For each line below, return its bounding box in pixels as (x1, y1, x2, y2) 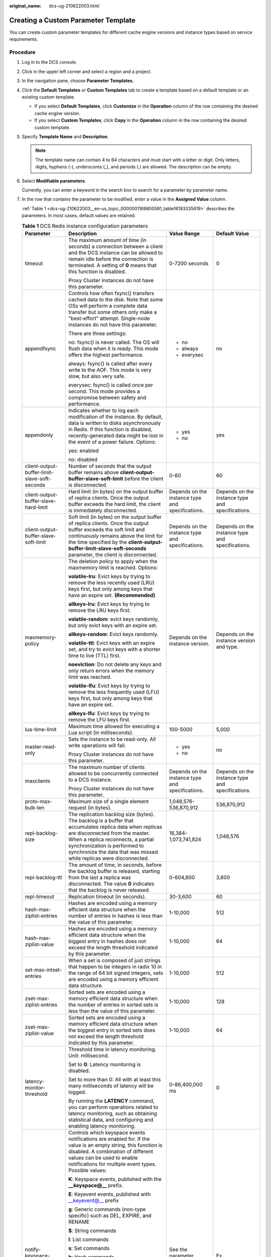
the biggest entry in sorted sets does (68, 1026, 156, 1033)
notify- (25, 1246, 41, 1253)
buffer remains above (68, 469, 119, 476)
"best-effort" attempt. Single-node (68, 315, 150, 322)
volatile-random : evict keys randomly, (68, 615, 159, 622)
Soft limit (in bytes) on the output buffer (68, 513, 162, 520)
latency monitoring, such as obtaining (68, 1110, 158, 1117)
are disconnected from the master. (68, 830, 150, 837)
